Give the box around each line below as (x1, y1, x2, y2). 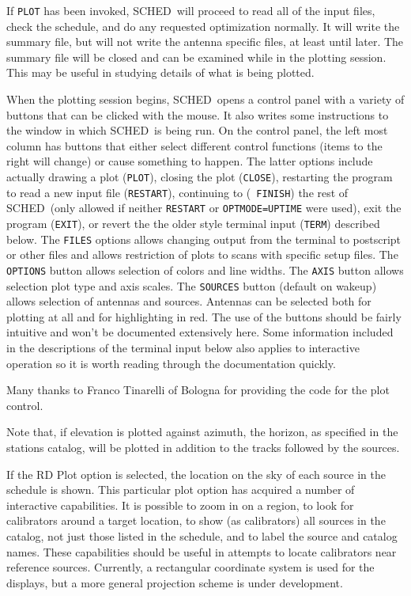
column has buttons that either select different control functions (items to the (6, 137, 383, 154)
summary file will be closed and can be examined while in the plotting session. (6, 48, 386, 65)
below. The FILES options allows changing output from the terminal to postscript (6, 230, 402, 247)
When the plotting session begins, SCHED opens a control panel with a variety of (6, 91, 405, 108)
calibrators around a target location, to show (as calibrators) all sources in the (6, 512, 386, 529)
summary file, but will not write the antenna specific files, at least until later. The (6, 33, 404, 50)
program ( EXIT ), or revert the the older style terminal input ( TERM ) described (6, 214, 380, 231)
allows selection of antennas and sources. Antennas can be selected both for (6, 293, 371, 309)
